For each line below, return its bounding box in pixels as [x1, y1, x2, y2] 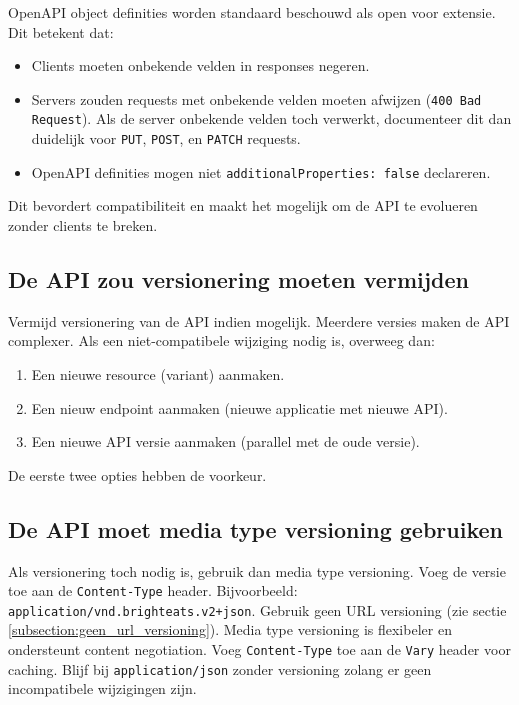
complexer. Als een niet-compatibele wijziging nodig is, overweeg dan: [8, 330, 435, 351]
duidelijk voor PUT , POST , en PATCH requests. [31, 128, 301, 149]
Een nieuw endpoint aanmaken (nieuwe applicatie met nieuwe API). [31, 397, 448, 418]
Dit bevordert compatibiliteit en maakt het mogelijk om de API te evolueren [8, 195, 478, 216]
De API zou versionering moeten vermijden [8, 263, 469, 294]
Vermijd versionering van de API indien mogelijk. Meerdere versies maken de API [8, 310, 510, 331]
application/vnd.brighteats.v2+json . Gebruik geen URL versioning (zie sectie [8, 599, 507, 620]
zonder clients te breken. [8, 215, 158, 235]
